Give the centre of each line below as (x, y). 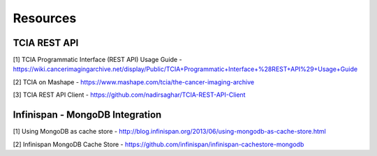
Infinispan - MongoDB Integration (87, 115)
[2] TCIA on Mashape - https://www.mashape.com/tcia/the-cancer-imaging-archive (134, 82)
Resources (45, 18)
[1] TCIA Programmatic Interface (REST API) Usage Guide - (97, 60)
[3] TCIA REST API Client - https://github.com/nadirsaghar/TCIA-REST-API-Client (129, 95)
